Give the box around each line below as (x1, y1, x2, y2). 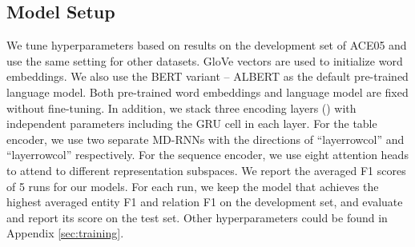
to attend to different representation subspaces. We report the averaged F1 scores (6, 161, 406, 178)
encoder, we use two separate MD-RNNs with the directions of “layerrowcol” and (6, 130, 405, 147)
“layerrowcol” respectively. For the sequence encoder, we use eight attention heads (6, 146, 409, 163)
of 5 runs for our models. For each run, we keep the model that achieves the (6, 177, 379, 194)
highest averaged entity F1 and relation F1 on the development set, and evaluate (6, 193, 403, 210)
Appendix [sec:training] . (6, 225, 124, 241)
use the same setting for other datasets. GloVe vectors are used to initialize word (6, 52, 403, 69)
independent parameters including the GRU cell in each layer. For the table (6, 115, 377, 132)
